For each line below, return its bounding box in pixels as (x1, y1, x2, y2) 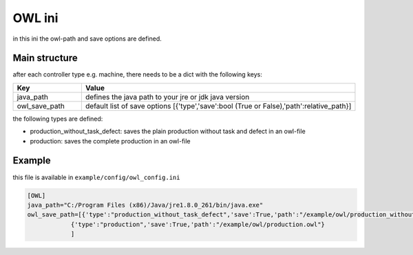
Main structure (12, 52, 78, 64)
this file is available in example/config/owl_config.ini (12, 173, 180, 181)
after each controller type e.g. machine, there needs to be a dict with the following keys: (12, 70, 263, 79)
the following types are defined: (12, 114, 103, 123)
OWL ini (12, 10, 59, 25)
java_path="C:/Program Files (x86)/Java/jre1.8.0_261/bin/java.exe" (27, 201, 264, 209)
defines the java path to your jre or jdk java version (85, 92, 250, 101)
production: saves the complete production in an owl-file (30, 136, 191, 145)
